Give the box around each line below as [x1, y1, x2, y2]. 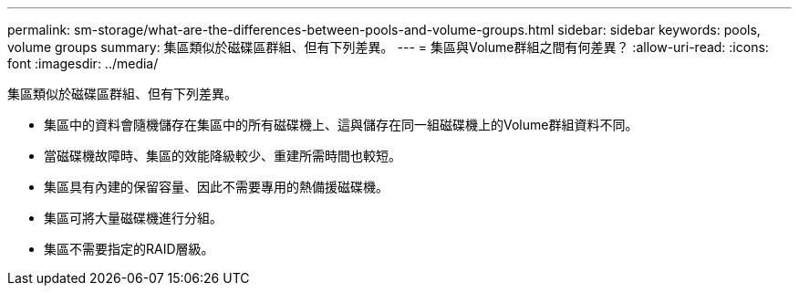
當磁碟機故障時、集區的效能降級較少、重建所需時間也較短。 [44, 148, 401, 163]
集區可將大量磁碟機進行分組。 [44, 210, 223, 225]
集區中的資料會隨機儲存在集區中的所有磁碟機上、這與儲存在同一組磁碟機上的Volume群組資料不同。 [44, 117, 638, 132]
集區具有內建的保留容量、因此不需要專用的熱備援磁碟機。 [44, 179, 389, 194]
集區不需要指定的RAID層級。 [44, 241, 214, 256]
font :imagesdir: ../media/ [7, 56, 159, 71]
